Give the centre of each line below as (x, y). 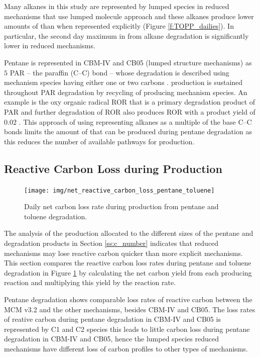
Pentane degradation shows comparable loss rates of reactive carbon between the (128, 299)
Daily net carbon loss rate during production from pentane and (121, 206)
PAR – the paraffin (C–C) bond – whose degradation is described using (119, 72)
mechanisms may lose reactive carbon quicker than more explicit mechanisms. (123, 253)
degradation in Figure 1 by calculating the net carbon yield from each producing (128, 272)
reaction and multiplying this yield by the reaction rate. (90, 282)
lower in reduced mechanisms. (50, 46)
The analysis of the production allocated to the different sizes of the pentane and (129, 233)
